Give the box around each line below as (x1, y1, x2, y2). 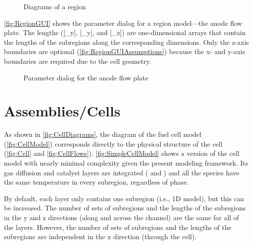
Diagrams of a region (23, 1, 86, 11)
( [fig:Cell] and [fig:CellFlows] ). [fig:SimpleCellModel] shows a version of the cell (4, 148, 240, 158)
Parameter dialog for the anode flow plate (23, 72, 148, 82)
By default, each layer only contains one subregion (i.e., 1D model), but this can (4, 193, 244, 203)
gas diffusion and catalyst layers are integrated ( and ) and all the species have (4, 167, 239, 177)
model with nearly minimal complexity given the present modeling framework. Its (4, 158, 249, 168)
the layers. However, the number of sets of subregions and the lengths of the (4, 222, 232, 232)
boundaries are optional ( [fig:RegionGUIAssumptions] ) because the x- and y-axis (4, 46, 245, 57)
